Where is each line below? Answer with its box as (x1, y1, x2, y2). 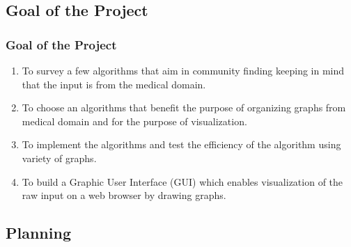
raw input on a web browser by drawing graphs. (22, 188, 226, 202)
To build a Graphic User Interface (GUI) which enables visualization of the (22, 174, 343, 189)
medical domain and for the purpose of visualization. (22, 113, 247, 128)
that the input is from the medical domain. (22, 77, 206, 91)
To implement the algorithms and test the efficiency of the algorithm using (22, 137, 341, 152)
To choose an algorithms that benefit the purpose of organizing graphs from (22, 100, 346, 115)
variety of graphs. (22, 150, 97, 165)
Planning (6, 222, 71, 244)
